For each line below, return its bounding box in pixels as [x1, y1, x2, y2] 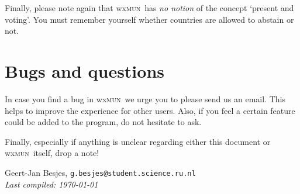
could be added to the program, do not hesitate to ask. [5, 116, 202, 128]
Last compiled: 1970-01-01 [5, 178, 98, 190]
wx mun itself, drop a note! [5, 147, 99, 159]
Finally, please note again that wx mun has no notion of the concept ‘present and [5, 2, 294, 13]
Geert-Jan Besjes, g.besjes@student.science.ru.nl [5, 166, 196, 178]
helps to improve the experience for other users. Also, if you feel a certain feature [5, 104, 295, 116]
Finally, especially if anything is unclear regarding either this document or [5, 135, 271, 147]
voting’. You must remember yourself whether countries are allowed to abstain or [5, 13, 294, 25]
